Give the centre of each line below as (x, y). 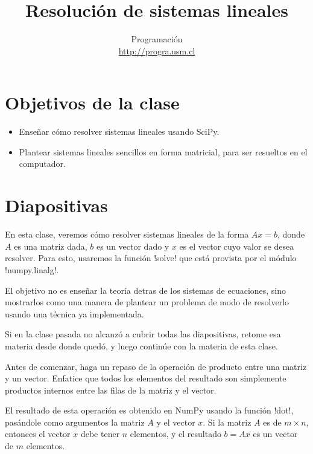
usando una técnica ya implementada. (74, 313)
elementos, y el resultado (175, 434)
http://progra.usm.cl (157, 50)
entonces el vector (38, 434)
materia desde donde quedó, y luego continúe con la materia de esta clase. (141, 345)
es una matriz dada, (51, 246)
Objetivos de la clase (92, 102)
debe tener (100, 434)
